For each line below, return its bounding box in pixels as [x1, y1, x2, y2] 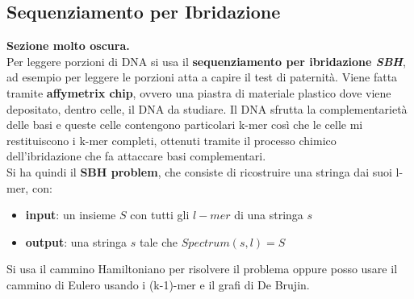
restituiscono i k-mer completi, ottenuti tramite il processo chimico [6, 131, 337, 148]
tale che [140, 233, 178, 250]
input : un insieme [25, 206, 116, 223]
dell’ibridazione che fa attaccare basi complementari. [6, 147, 266, 164]
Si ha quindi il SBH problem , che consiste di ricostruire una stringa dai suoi [6, 163, 392, 180]
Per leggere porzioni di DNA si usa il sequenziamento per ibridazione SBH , [6, 52, 406, 69]
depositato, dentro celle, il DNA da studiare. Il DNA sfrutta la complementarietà [6, 100, 408, 117]
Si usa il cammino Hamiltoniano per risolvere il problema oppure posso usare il [6, 260, 398, 277]
